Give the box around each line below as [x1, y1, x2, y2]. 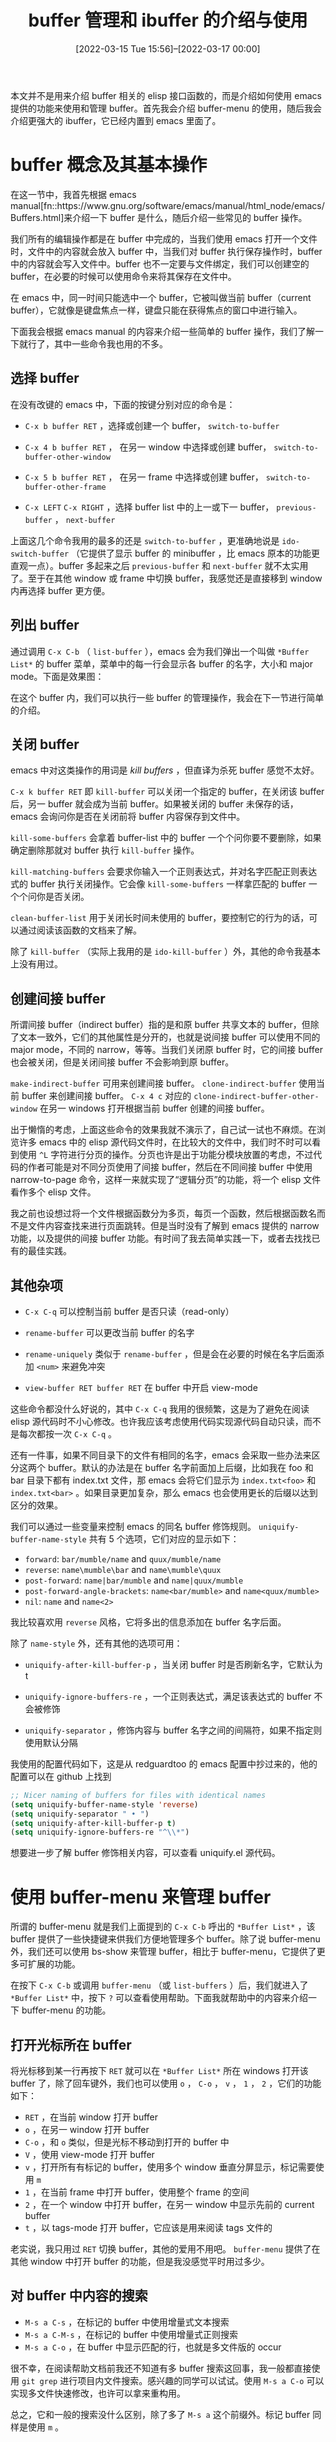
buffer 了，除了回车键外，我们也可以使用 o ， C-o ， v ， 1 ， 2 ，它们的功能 [10, 2077, 322, 2090]
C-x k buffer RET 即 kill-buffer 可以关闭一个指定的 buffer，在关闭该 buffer [10, 786, 325, 798]
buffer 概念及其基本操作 [10, 154, 208, 176]
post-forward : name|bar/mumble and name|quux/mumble [24, 1574, 244, 1586]
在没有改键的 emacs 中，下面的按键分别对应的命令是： [10, 398, 236, 410]
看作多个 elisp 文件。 [10, 1186, 97, 1198]
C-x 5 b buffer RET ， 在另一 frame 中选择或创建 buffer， [24, 471, 264, 483]
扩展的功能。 [27, 1958, 81, 1970]
